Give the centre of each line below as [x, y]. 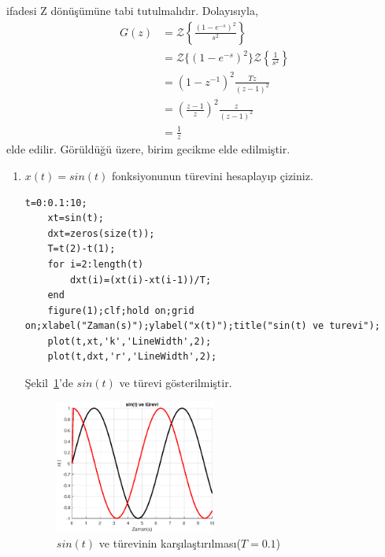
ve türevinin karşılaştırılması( [170, 542]
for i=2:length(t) [96, 264]
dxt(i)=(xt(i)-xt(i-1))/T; [141, 280]
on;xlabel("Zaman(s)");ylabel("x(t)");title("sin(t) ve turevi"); [202, 326]
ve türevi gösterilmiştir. [176, 383]
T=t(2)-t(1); [81, 249]
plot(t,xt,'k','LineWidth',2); [130, 341]
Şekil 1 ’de [49, 383]
